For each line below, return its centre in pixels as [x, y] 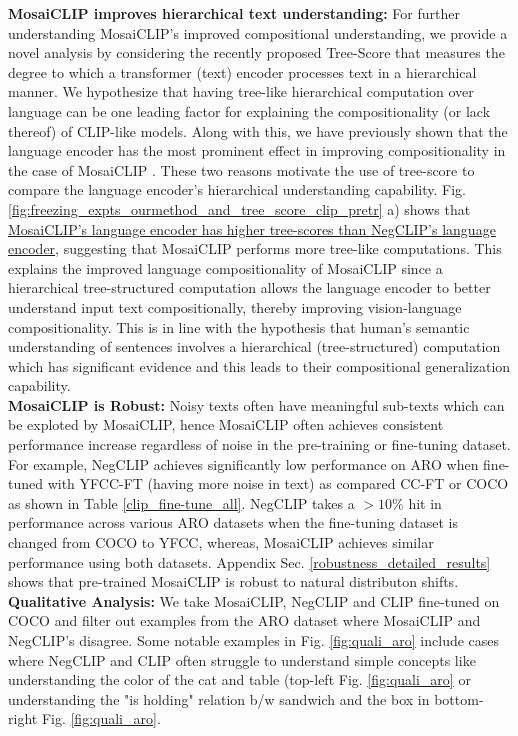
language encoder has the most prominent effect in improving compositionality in [257, 150]
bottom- [459, 698]
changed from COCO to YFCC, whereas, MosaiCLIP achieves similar [221, 542]
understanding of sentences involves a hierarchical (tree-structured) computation [254, 346]
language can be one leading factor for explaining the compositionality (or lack [249, 110]
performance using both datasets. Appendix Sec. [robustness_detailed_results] [249, 561]
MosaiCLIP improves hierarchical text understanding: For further [234, 13]
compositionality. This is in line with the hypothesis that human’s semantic [239, 326]
